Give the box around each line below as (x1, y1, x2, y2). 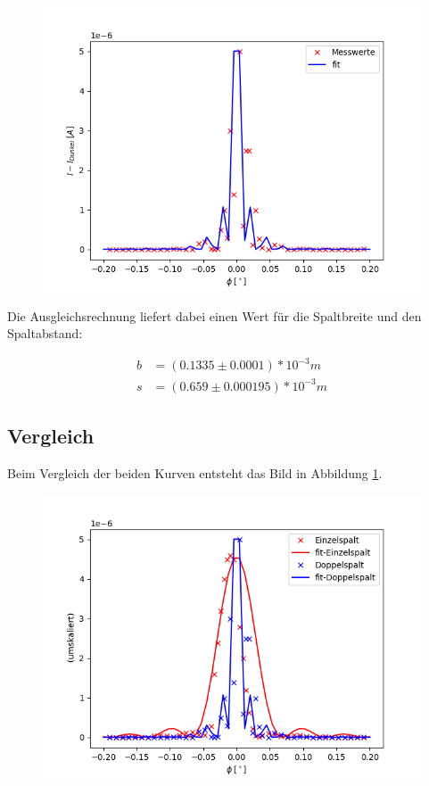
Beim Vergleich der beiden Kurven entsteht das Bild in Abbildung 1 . (7, 464, 383, 483)
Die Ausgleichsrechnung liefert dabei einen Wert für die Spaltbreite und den (7, 306, 422, 325)
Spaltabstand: (7, 324, 83, 343)
